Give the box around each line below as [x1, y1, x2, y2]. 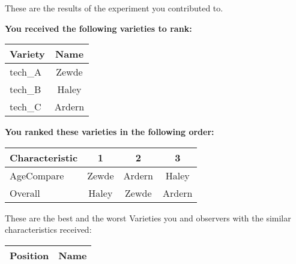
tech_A [10, 65, 41, 79]
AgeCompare [10, 168, 64, 182]
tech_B [10, 82, 41, 97]
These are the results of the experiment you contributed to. [5, 2, 223, 14]
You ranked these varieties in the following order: [5, 125, 214, 138]
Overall [10, 185, 40, 200]
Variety [10, 47, 45, 61]
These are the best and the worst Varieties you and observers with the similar [5, 211, 291, 224]
